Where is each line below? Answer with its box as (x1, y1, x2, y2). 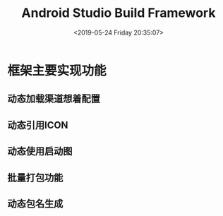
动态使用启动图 (7, 145, 73, 157)
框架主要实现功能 (7, 62, 107, 78)
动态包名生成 (7, 198, 64, 210)
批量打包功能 (7, 172, 64, 184)
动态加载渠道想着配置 (7, 93, 100, 105)
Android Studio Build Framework (21, 5, 216, 21)
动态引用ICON (7, 119, 68, 131)
